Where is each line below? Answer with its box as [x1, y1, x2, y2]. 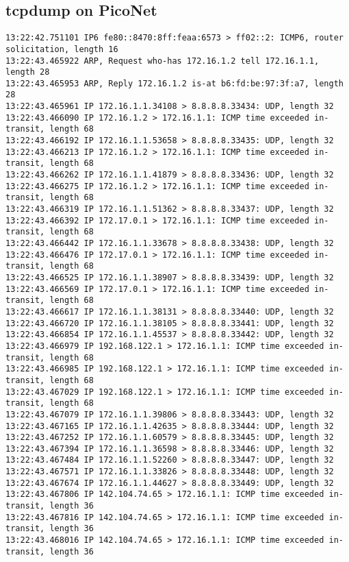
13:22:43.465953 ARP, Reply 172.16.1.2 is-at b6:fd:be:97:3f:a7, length [5, 78, 344, 88]
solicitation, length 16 [5, 44, 118, 54]
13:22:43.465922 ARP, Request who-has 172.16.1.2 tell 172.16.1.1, [5, 56, 320, 66]
